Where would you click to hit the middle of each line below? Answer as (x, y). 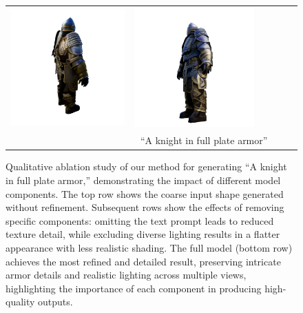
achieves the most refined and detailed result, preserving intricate (143, 261)
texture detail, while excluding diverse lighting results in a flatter (143, 234)
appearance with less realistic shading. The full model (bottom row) (149, 247)
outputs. (55, 302)
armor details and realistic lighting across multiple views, (126, 275)
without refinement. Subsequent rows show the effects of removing (145, 207)
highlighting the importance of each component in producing (134, 288)
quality (20, 302)
